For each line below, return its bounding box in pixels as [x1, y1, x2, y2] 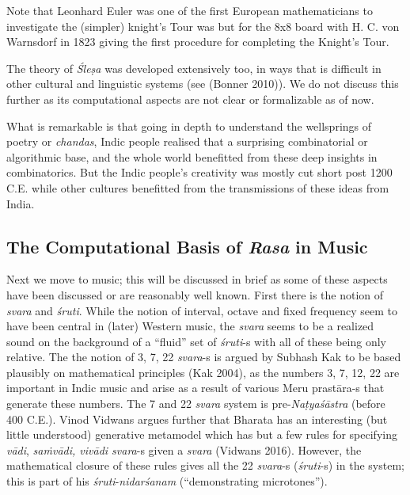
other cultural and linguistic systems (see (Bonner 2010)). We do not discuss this [6, 75, 399, 92]
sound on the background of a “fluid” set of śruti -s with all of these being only [6, 333, 386, 349]
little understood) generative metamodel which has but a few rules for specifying [6, 426, 397, 443]
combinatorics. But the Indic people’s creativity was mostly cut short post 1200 [6, 164, 393, 181]
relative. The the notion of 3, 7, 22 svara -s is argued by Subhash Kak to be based [6, 348, 401, 365]
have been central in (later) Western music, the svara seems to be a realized [6, 318, 374, 334]
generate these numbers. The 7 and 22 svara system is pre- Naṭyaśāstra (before [6, 395, 385, 412]
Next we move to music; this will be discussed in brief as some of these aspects [6, 271, 388, 287]
